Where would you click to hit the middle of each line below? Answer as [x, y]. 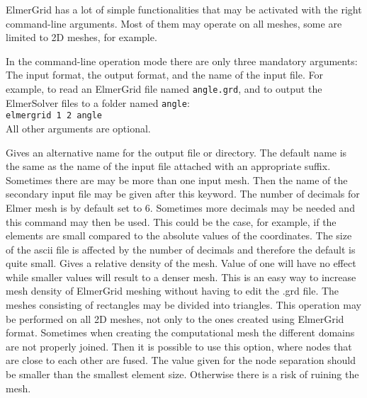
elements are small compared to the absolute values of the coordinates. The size [179, 235]
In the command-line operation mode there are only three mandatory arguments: [182, 61]
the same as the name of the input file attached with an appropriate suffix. [168, 166]
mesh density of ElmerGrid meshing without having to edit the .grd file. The [173, 291]
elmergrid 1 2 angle [54, 116]
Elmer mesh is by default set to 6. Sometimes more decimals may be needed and [180, 207]
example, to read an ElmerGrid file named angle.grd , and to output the [164, 88]
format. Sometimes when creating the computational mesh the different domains [180, 332]
